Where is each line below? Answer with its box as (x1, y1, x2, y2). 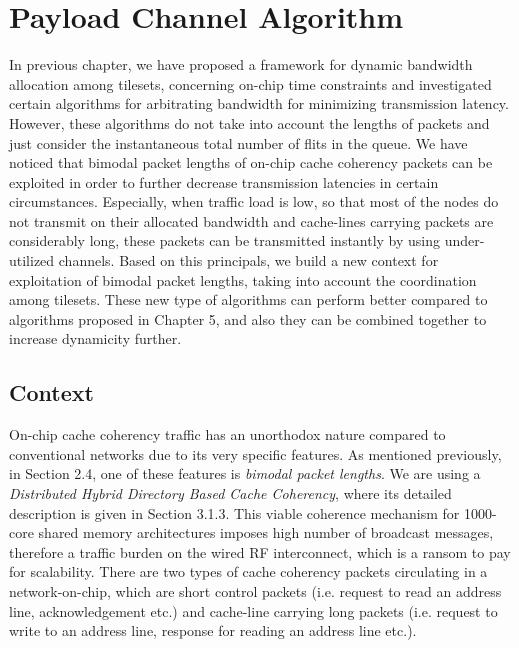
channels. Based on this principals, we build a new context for (58, 250, 439, 271)
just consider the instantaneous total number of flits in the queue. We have (9, 132, 468, 153)
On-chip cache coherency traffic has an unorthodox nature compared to (9, 424, 446, 445)
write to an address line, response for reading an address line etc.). (9, 620, 417, 641)
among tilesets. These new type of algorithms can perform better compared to (9, 289, 488, 310)
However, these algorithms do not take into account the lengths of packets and (9, 112, 490, 133)
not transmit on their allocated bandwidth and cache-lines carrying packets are (9, 210, 494, 231)
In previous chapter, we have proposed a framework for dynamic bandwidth (9, 54, 473, 75)
